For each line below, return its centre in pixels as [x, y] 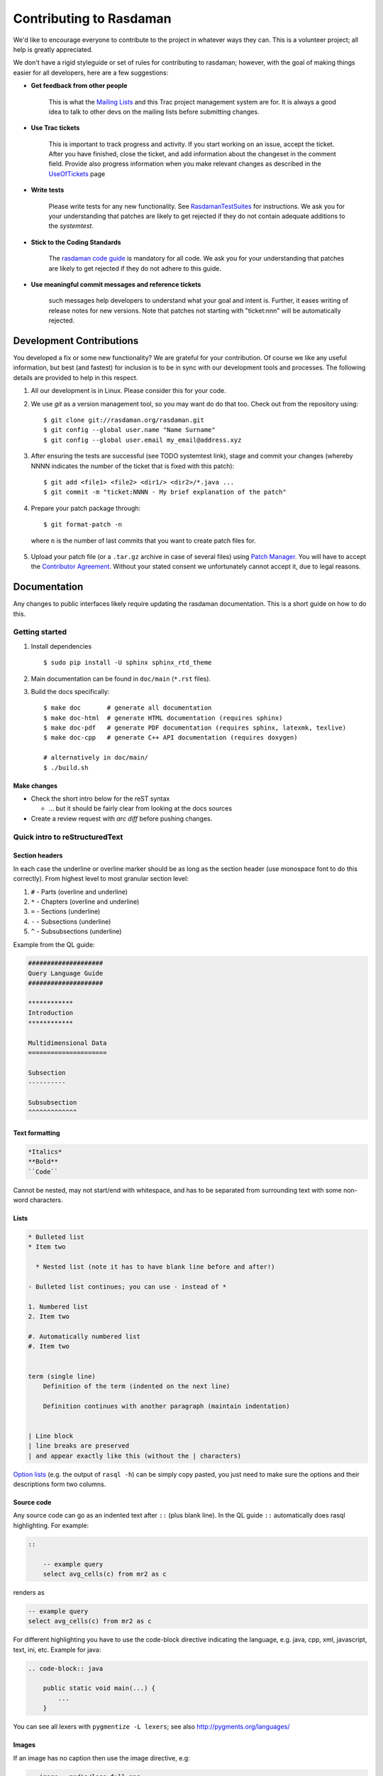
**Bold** [43, 1162]
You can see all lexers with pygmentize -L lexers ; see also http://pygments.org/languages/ [151, 1727]
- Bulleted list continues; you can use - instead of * [127, 1287]
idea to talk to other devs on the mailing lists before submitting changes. [154, 112]
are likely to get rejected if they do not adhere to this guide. [135, 268]
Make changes [35, 786]
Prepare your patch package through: [86, 508]
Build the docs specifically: [70, 691]
